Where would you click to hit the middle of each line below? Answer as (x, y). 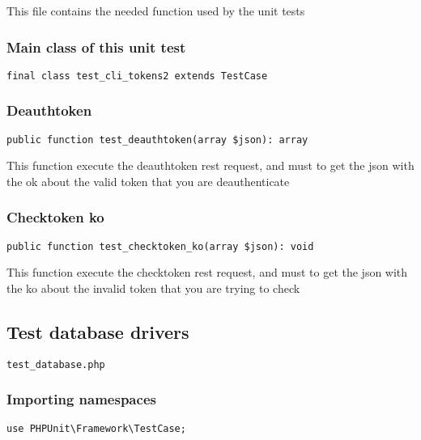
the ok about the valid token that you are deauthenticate (148, 181)
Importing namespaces (81, 399)
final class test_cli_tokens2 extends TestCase (137, 76)
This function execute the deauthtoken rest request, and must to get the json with (210, 165)
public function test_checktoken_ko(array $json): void (160, 246)
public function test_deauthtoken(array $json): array (157, 140)
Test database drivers (98, 331)
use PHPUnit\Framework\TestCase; (96, 428)
